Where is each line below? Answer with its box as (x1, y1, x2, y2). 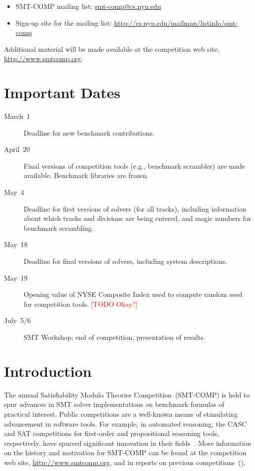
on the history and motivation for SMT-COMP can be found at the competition (4, 447, 247, 458)
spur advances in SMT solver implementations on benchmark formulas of (4, 399, 224, 409)
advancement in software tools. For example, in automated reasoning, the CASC (4, 418, 247, 429)
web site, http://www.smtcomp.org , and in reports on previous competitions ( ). (4, 457, 246, 467)
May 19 (4, 272, 28, 283)
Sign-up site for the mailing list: (15, 17, 112, 28)
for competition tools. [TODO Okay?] (24, 298, 138, 309)
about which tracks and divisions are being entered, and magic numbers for (24, 213, 252, 223)
